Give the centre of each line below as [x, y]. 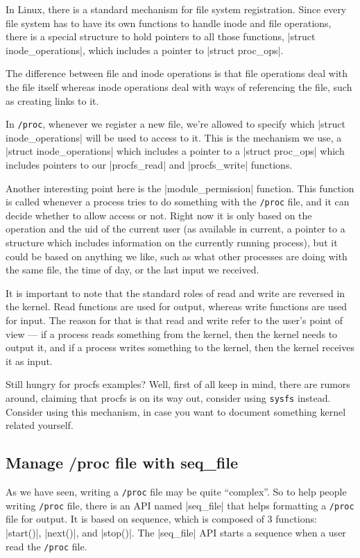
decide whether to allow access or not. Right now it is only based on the [159, 215]
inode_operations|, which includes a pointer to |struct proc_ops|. [145, 50]
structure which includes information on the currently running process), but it [172, 243]
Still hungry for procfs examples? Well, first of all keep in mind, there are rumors [178, 384]
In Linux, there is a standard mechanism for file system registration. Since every [176, 9]
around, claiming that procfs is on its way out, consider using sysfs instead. [168, 397]
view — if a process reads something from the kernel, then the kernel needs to [172, 333]
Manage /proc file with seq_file [122, 463]
